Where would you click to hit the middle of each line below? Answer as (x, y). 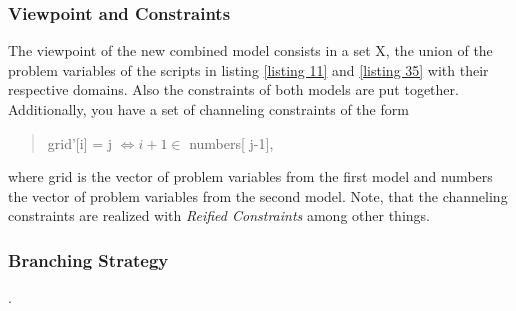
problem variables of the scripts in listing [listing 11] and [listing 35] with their (248, 69)
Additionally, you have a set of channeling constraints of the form (208, 109)
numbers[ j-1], (231, 142)
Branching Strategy (88, 259)
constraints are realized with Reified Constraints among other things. (219, 215)
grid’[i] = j (80, 142)
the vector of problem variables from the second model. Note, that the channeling (258, 195)
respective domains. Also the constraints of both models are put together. (233, 89)
